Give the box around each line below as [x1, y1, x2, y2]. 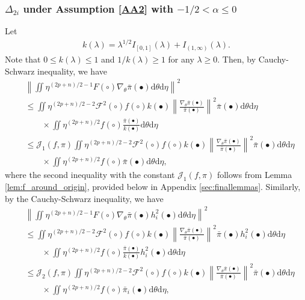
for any [168, 52, 194, 65]
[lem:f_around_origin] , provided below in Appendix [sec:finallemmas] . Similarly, [5, 180, 301, 193]
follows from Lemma [217, 168, 292, 181]
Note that [5, 52, 41, 65]
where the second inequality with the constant [5, 168, 175, 181]
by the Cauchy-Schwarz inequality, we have [5, 192, 164, 204]
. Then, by [217, 52, 256, 65]
